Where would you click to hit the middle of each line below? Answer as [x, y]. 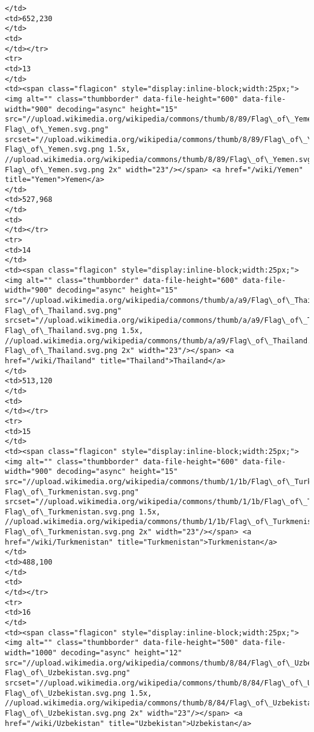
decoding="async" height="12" [122, 653]
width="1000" [31, 653]
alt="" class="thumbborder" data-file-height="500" [132, 643]
